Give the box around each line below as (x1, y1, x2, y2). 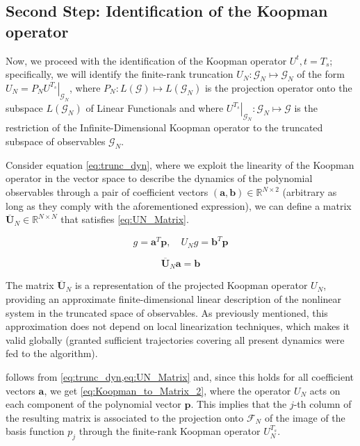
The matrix (6, 278, 54, 292)
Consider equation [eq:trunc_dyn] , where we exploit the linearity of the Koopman (6, 157, 354, 172)
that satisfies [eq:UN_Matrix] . (60, 212, 189, 226)
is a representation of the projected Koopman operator (75, 278, 308, 292)
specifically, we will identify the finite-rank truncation (6, 67, 234, 81)
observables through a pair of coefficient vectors (6, 185, 208, 199)
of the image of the (264, 410, 345, 424)
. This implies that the (190, 397, 287, 411)
